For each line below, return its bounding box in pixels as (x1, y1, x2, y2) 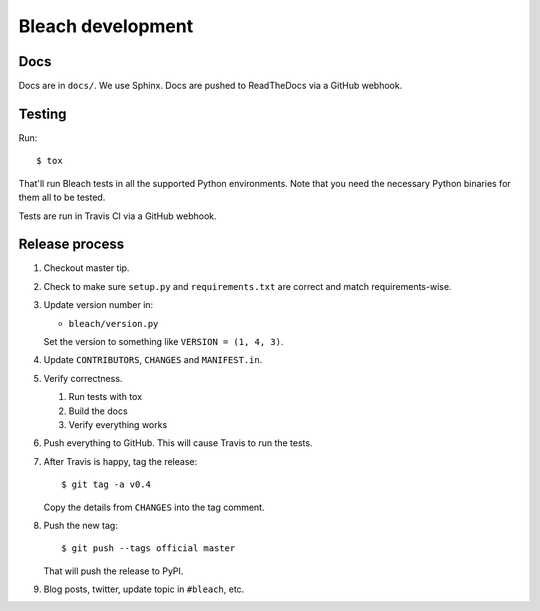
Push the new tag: (43, 519, 119, 531)
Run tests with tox (68, 391, 143, 403)
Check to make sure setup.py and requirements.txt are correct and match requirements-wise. (43, 280, 452, 292)
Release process (18, 236, 125, 253)
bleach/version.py (68, 318, 159, 329)
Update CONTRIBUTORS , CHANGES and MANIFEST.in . (43, 354, 263, 366)
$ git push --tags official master (61, 543, 236, 554)
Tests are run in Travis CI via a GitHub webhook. (18, 210, 217, 222)
